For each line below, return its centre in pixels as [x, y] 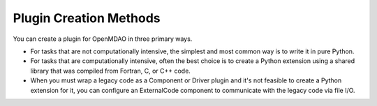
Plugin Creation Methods [87, 18]
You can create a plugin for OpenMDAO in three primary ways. [103, 39]
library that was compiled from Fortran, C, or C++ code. [111, 71]
